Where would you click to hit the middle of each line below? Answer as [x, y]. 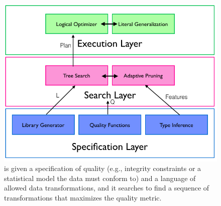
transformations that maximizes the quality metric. [83, 198]
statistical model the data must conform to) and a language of [100, 178]
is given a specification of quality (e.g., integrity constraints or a [103, 168]
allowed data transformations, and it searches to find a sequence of [107, 188]
